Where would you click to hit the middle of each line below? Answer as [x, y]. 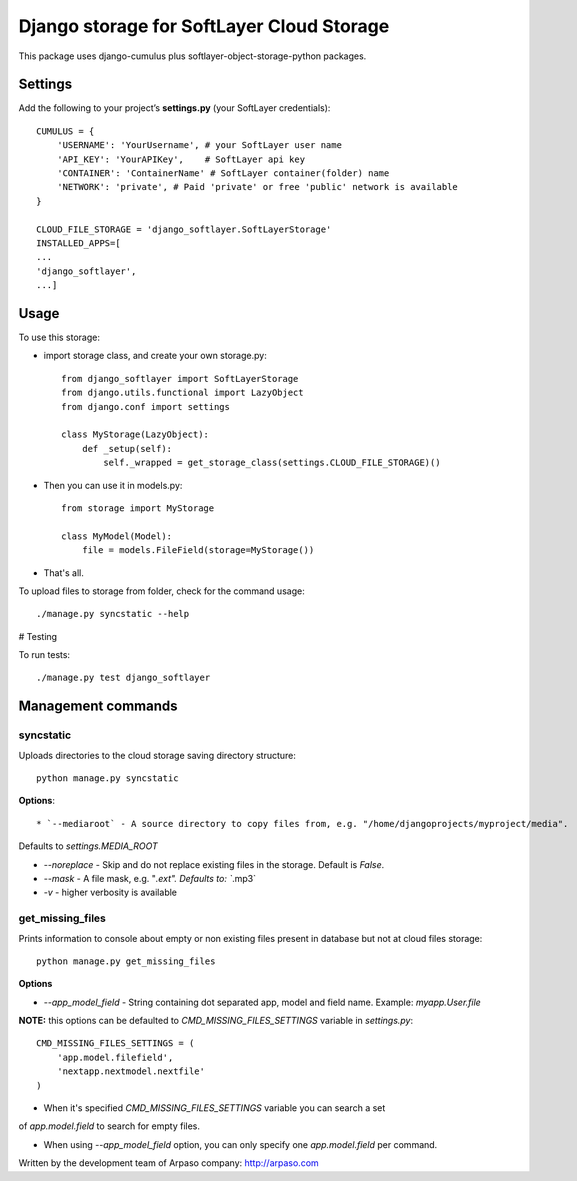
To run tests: [44, 655]
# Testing [38, 636]
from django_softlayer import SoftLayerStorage [180, 378]
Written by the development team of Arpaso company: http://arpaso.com [168, 1163]
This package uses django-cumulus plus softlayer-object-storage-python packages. [192, 56]
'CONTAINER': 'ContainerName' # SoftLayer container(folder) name [223, 173]
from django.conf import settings [145, 406]
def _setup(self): [127, 448]
